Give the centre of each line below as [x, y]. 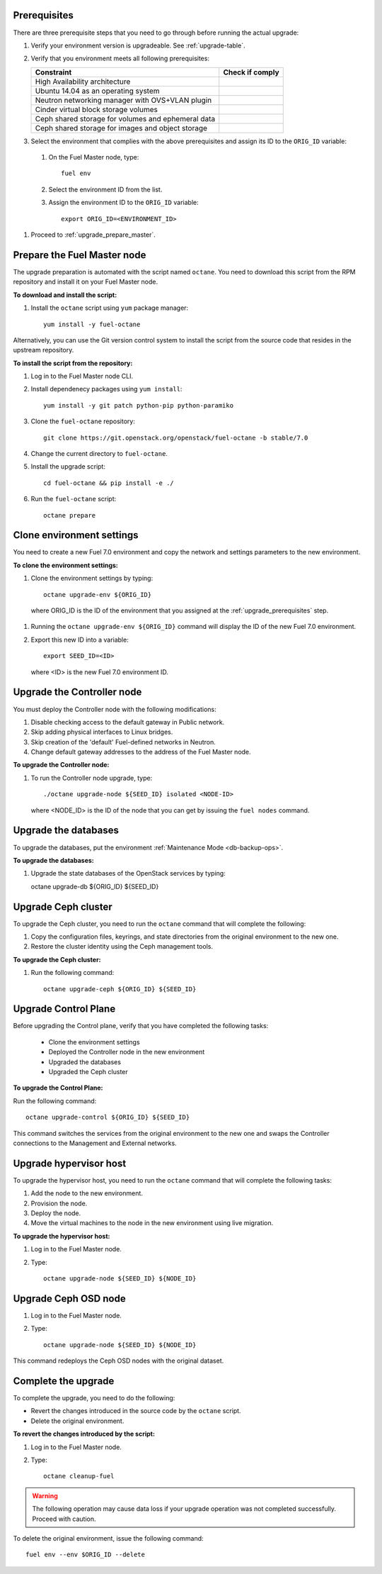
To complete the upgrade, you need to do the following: [94, 1398]
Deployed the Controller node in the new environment [127, 1052]
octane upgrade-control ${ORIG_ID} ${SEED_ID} [108, 1117]
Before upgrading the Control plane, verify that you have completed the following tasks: [141, 1026]
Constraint [53, 72]
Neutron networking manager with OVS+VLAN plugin [123, 100]
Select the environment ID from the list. [105, 189]
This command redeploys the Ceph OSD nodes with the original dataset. [118, 1361]
